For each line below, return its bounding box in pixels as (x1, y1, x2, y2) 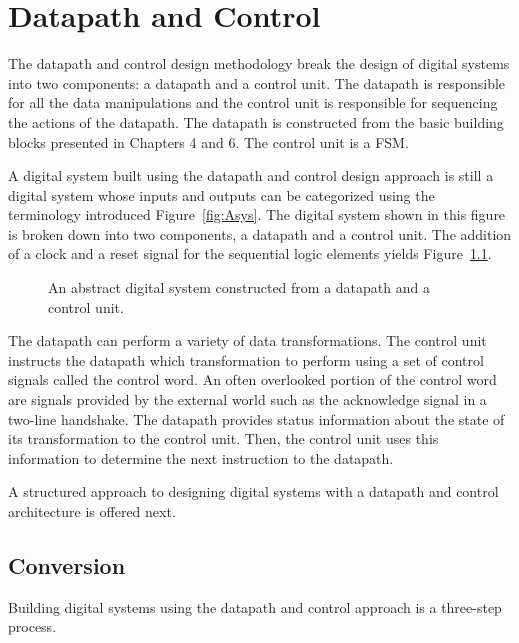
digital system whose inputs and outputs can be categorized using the (8, 184, 435, 205)
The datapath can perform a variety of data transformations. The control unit (8, 330, 487, 351)
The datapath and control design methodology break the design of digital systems (8, 53, 510, 74)
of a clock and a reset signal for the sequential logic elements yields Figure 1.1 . (8, 243, 492, 264)
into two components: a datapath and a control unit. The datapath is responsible (8, 72, 506, 93)
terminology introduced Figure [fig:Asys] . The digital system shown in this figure (8, 204, 506, 225)
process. (8, 616, 57, 637)
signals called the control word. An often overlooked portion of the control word (8, 369, 497, 390)
